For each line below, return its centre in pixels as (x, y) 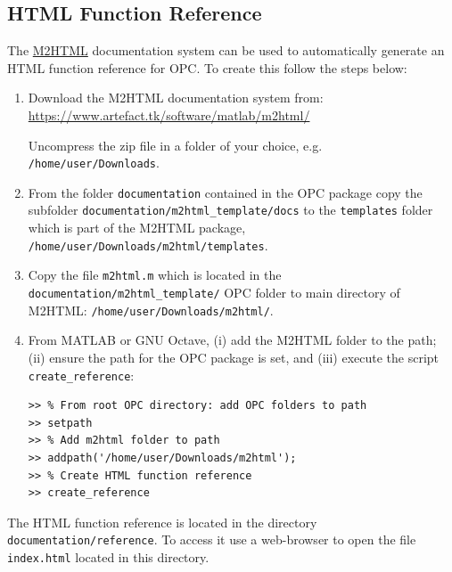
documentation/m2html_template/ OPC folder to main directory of (214, 293)
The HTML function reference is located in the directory (162, 522)
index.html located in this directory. (108, 557)
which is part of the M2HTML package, (137, 228)
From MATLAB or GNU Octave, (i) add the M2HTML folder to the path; (232, 340)
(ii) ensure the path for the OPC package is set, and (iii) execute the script (234, 357)
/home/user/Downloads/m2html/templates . (148, 245)
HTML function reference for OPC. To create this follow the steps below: (207, 67)
